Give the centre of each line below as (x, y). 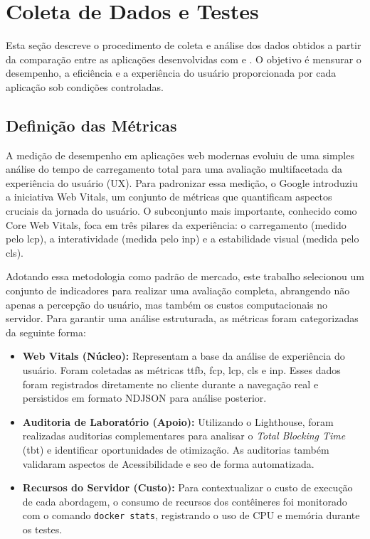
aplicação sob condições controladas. (85, 86)
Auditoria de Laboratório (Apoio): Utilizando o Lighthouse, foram (178, 421)
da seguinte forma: (46, 332)
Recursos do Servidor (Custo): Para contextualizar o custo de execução (187, 487)
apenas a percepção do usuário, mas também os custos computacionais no (167, 304)
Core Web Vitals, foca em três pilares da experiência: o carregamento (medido (176, 224)
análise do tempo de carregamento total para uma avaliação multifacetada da (174, 169)
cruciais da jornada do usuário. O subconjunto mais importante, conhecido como (181, 211)
